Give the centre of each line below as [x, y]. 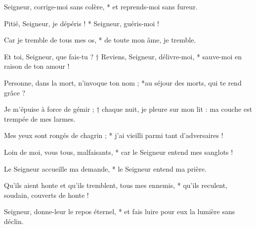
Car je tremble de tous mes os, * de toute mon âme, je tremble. [100, 40]
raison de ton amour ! [37, 66]
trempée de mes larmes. [40, 118]
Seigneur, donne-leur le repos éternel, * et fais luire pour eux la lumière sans [120, 211]
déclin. [14, 221]
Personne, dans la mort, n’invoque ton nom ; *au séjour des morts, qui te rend [123, 82]
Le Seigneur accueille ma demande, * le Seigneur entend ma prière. [105, 168]
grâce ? [15, 92]
